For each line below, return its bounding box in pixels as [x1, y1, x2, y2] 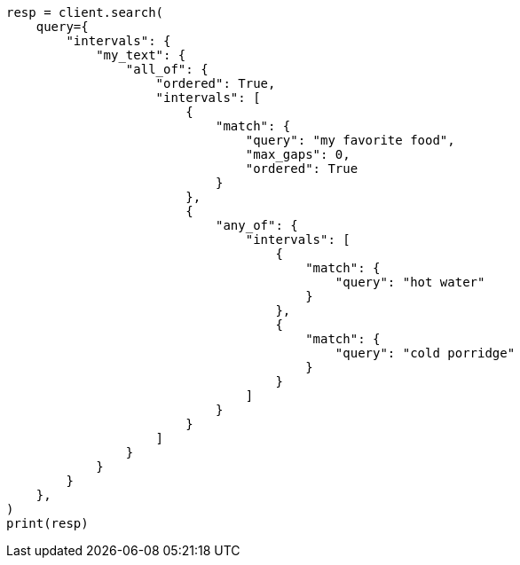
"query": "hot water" [335, 275, 485, 289]
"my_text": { [96, 48, 186, 62]
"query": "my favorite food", [245, 133, 455, 147]
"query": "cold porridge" [335, 346, 516, 360]
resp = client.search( [6, 5, 164, 20]
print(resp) [6, 516, 89, 530]
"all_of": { [125, 62, 209, 76]
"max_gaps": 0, [245, 147, 351, 161]
